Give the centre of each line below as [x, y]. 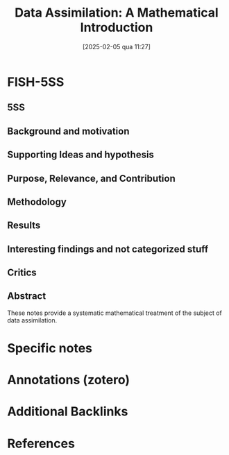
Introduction [117, 27]
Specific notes [50, 349]
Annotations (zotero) [69, 380]
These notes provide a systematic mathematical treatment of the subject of [114, 313]
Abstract [27, 296]
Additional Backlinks [68, 412]
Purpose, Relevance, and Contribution [91, 178]
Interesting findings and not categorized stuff [108, 249]
